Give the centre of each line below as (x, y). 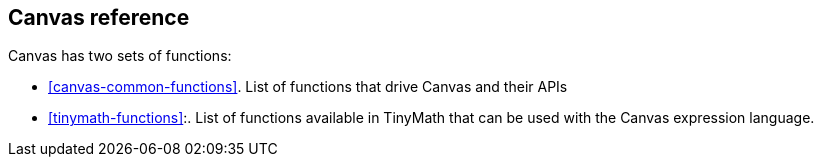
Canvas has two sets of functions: (120, 56)
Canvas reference (99, 17)
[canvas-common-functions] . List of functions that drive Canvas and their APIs (308, 87)
